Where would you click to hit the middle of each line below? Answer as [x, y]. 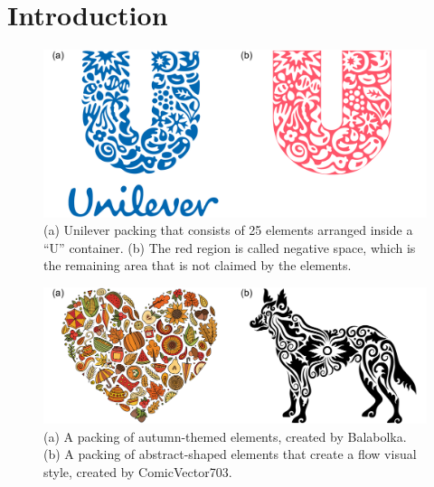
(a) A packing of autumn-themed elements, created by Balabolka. [225, 436]
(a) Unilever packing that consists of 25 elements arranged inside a [228, 230]
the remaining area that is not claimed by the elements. [198, 265]
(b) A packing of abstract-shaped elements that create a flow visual [230, 454]
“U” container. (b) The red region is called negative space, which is [230, 247]
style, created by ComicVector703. [138, 471]
